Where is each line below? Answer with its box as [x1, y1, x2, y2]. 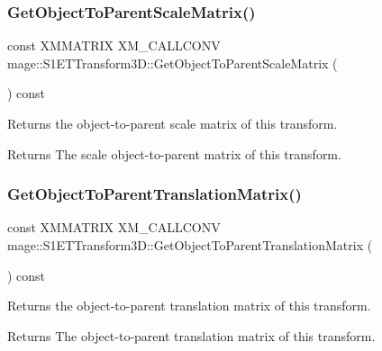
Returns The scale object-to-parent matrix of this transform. [7, 144, 341, 163]
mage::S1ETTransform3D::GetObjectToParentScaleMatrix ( [7, 53, 338, 72]
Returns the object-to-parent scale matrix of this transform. [7, 114, 338, 132]
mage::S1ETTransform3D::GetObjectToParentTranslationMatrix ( [7, 236, 373, 254]
